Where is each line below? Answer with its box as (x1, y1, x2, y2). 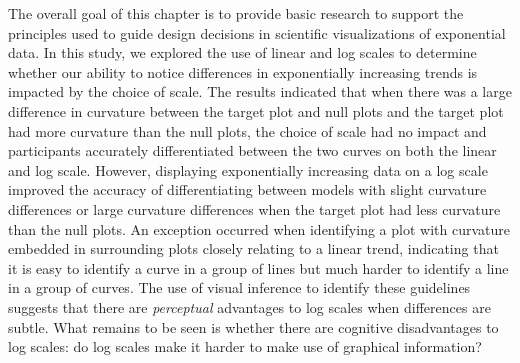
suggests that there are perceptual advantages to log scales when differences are (8, 296, 491, 317)
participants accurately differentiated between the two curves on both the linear (8, 140, 497, 161)
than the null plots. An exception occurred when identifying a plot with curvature (8, 218, 510, 239)
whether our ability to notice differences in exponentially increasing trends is (8, 61, 478, 82)
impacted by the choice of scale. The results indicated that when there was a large (8, 81, 512, 102)
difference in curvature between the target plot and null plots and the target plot (8, 100, 504, 121)
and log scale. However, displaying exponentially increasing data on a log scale (8, 159, 488, 180)
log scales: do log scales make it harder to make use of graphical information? (8, 336, 482, 357)
